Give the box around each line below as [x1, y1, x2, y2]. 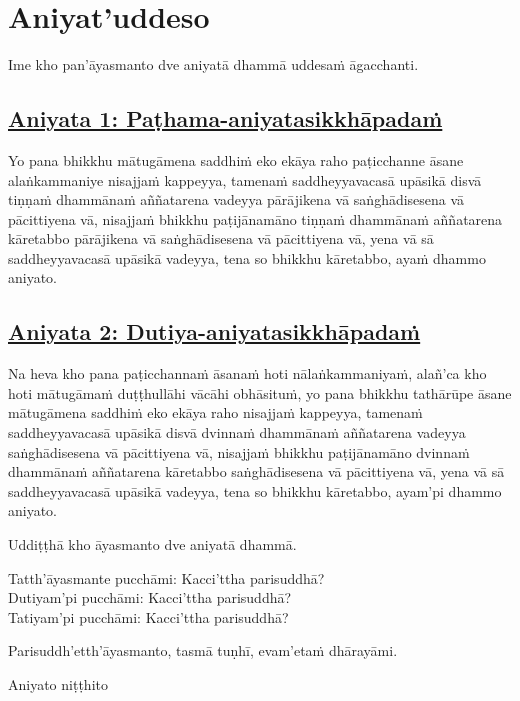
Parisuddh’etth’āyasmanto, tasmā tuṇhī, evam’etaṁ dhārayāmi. [8, 640, 398, 661]
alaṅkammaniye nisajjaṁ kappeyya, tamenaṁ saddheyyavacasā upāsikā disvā [8, 169, 482, 190]
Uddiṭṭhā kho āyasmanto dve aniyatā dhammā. [8, 534, 297, 555]
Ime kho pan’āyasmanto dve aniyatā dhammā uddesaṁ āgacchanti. [8, 54, 419, 75]
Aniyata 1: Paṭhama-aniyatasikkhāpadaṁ [8, 103, 443, 134]
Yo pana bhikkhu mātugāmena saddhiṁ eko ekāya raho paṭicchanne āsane [8, 149, 464, 170]
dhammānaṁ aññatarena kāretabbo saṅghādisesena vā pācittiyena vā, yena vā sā [8, 461, 505, 482]
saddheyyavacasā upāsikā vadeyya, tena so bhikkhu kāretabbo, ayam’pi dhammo [8, 480, 502, 501]
